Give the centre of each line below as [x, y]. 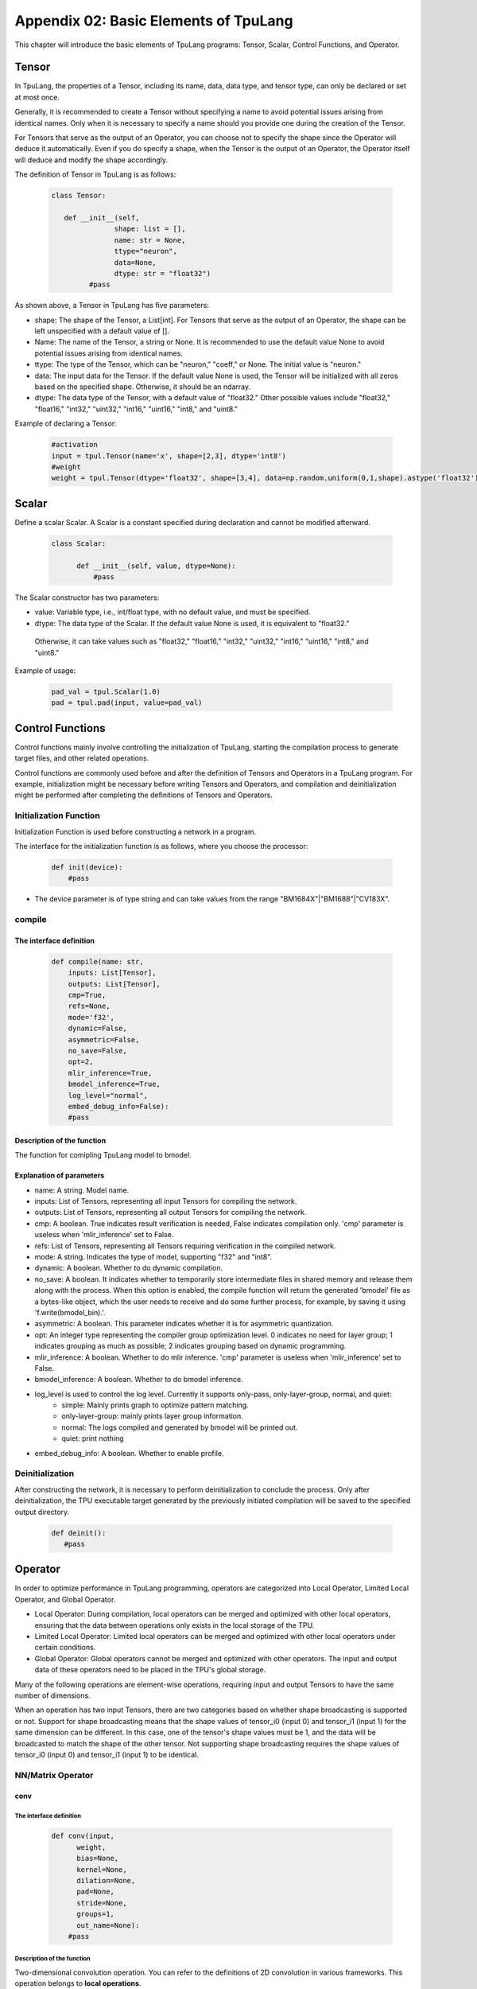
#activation [75, 445]
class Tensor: [79, 196]
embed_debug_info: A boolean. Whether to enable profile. [129, 1453]
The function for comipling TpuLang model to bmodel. [103, 1155]
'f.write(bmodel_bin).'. [70, 1312]
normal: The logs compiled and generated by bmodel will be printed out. [180, 1427]
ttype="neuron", [146, 251]
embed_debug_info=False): [118, 1106]
